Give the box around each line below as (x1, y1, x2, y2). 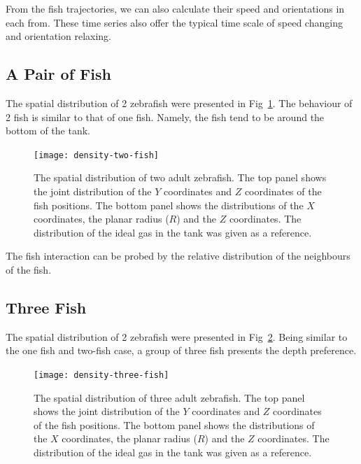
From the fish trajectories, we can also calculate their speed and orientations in (6, 1, 345, 15)
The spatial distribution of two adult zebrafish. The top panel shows (34, 170, 327, 185)
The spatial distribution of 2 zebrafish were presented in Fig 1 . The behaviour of (6, 95, 353, 110)
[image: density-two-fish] (34, 150, 159, 160)
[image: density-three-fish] (34, 370, 169, 380)
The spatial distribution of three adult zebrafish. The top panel (34, 390, 305, 405)
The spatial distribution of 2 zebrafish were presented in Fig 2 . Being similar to (6, 329, 348, 344)
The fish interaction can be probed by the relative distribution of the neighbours (6, 248, 351, 263)
